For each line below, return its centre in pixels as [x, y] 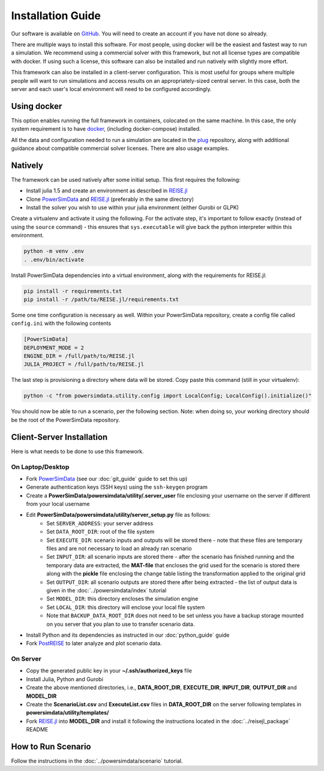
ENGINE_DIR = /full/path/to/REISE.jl [79, 356]
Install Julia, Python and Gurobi [64, 679]
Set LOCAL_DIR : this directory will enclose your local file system [126, 607]
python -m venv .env [54, 251]
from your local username [58, 504]
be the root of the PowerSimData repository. [65, 420]
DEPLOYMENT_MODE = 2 [54, 347]
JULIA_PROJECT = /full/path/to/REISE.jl [84, 365]
